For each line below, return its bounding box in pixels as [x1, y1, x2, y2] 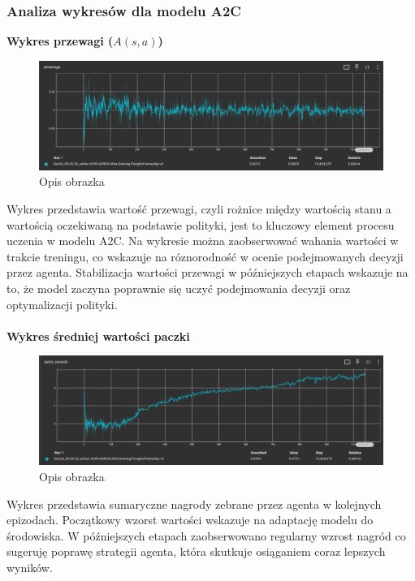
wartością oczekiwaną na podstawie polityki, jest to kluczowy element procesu [6, 216, 395, 233]
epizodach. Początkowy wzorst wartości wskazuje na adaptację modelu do [6, 511, 374, 528]
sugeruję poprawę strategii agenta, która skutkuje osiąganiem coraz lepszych [6, 543, 386, 560]
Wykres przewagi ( [6, 32, 114, 49]
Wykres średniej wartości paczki [6, 327, 190, 344]
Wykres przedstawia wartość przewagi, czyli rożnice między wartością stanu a [6, 200, 391, 217]
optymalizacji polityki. [6, 295, 118, 312]
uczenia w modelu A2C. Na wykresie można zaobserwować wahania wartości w [6, 232, 399, 249]
